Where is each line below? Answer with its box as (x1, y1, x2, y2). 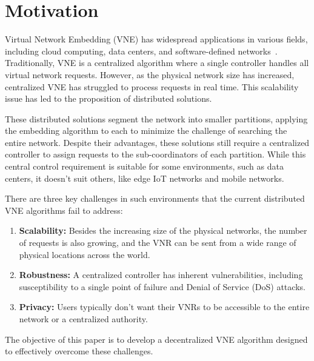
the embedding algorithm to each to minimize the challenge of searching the (5, 124, 287, 137)
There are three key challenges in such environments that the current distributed (5, 192, 305, 205)
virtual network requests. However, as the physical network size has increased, (5, 68, 295, 81)
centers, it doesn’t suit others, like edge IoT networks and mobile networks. (5, 171, 284, 184)
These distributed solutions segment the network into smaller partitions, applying (5, 112, 308, 125)
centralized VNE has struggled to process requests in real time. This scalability (5, 80, 299, 93)
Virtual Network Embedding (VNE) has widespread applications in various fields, (5, 33, 308, 45)
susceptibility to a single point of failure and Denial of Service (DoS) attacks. (19, 280, 306, 293)
